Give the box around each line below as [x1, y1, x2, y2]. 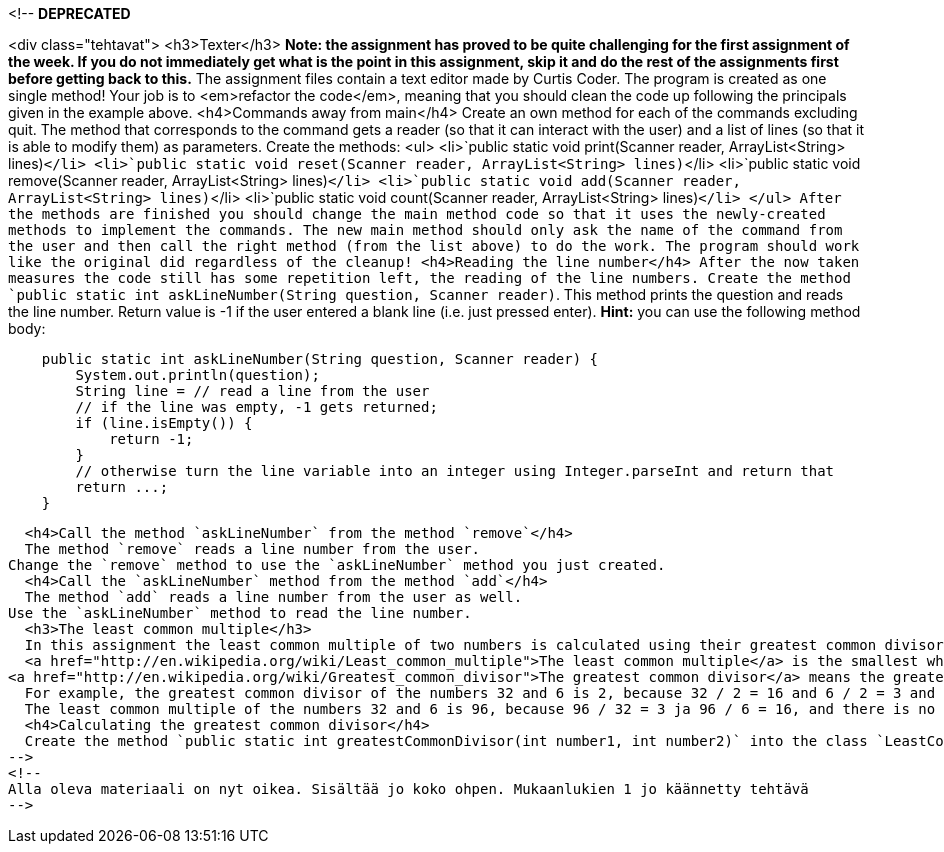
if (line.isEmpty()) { [75, 415, 253, 431]
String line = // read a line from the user [75, 383, 430, 399]
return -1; [109, 431, 194, 447]
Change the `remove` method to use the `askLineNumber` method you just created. [8, 557, 666, 573]
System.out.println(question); [75, 367, 320, 383]
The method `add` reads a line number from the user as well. [24, 589, 523, 605]
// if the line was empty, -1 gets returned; [75, 399, 438, 415]
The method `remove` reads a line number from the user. [24, 541, 481, 557]
